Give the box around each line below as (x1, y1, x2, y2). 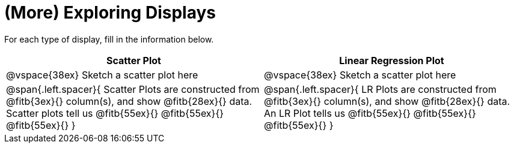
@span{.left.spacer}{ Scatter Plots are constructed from (6, 83, 260, 95)
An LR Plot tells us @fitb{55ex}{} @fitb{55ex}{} (264, 107, 476, 119)
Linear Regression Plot (339, 54, 444, 67)
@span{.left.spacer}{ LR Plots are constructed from (264, 83, 497, 95)
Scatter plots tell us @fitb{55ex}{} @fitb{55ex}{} (6, 107, 224, 119)
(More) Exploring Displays (4, 2, 216, 23)
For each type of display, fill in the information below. (4, 34, 214, 44)
